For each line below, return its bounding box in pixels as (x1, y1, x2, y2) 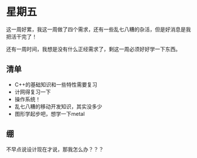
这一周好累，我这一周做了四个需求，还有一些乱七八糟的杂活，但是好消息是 (6, 26, 186, 33)
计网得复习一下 (14, 88, 51, 95)
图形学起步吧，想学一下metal (14, 110, 85, 117)
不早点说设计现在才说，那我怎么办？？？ (6, 146, 104, 153)
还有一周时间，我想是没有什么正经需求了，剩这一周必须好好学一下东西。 (6, 45, 181, 53)
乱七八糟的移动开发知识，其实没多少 (14, 103, 103, 110)
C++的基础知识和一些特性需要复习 (14, 81, 98, 88)
